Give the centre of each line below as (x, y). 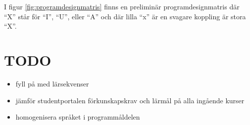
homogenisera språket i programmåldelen (78, 117)
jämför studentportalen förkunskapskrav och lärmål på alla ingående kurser (130, 100)
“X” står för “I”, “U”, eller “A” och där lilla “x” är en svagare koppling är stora (125, 16)
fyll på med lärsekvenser (52, 83)
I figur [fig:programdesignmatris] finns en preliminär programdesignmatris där (122, 6)
